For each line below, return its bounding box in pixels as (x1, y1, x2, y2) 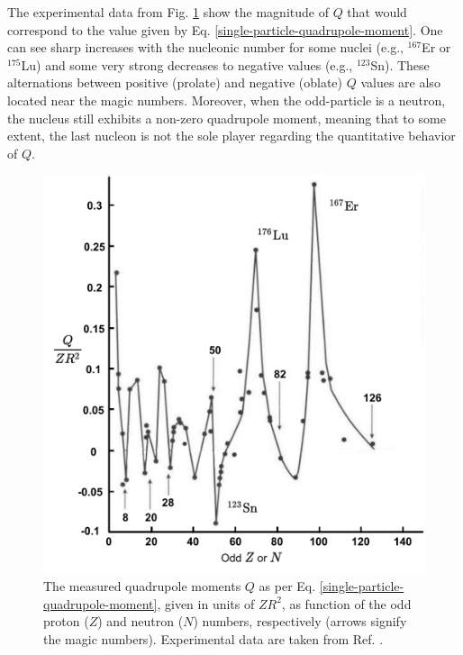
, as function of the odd (281, 594, 412, 613)
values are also (360, 73, 440, 92)
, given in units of (157, 594, 255, 613)
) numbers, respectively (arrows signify (193, 612, 407, 631)
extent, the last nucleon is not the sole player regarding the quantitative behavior (7, 126, 456, 145)
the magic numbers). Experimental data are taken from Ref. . (43, 629, 384, 648)
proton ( (43, 612, 89, 631)
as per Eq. (259, 577, 316, 596)
